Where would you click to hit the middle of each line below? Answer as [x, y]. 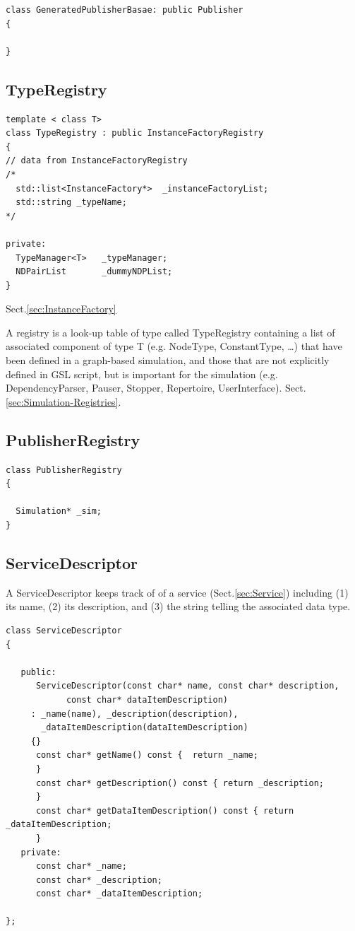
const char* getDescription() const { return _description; [180, 783]
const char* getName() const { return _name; [147, 755]
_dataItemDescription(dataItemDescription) [145, 728]
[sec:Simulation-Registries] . [64, 401]
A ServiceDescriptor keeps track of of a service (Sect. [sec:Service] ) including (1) [177, 592]
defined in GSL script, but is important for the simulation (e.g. [142, 374]
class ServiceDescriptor [64, 631]
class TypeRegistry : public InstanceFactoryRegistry [135, 133]
